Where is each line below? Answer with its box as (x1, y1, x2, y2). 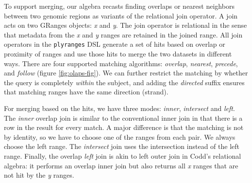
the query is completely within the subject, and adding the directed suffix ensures (4, 77, 245, 87)
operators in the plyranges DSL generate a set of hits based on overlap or (4, 39, 225, 49)
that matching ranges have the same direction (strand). (4, 87, 168, 97)
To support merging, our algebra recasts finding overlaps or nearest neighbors (4, 1, 235, 11)
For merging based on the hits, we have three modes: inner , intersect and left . (4, 103, 235, 113)
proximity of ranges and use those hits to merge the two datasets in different (4, 49, 232, 59)
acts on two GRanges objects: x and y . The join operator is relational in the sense (4, 20, 247, 30)
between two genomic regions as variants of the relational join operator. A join (4, 10, 238, 20)
